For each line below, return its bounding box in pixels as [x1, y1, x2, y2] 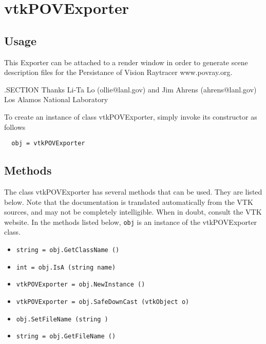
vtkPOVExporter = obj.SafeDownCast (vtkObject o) [16, 298, 189, 305]
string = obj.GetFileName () [16, 333, 116, 340]
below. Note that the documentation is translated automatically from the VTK [4, 196, 253, 207]
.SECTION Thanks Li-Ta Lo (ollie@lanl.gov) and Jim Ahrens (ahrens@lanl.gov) [4, 84, 257, 94]
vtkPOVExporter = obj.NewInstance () [16, 281, 145, 289]
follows [4, 121, 26, 132]
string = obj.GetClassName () [16, 246, 120, 254]
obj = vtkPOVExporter [11, 140, 85, 147]
